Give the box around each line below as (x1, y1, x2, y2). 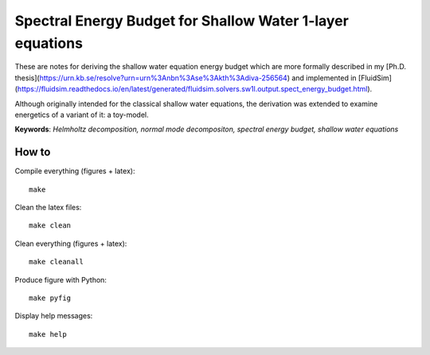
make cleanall (29, 257, 84, 267)
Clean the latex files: (14, 202, 82, 212)
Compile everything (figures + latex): (14, 166, 135, 176)
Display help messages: (14, 311, 93, 321)
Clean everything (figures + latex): (14, 239, 127, 248)
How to (14, 146, 51, 159)
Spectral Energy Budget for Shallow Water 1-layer (14, 12, 350, 29)
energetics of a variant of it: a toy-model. (14, 110, 149, 119)
